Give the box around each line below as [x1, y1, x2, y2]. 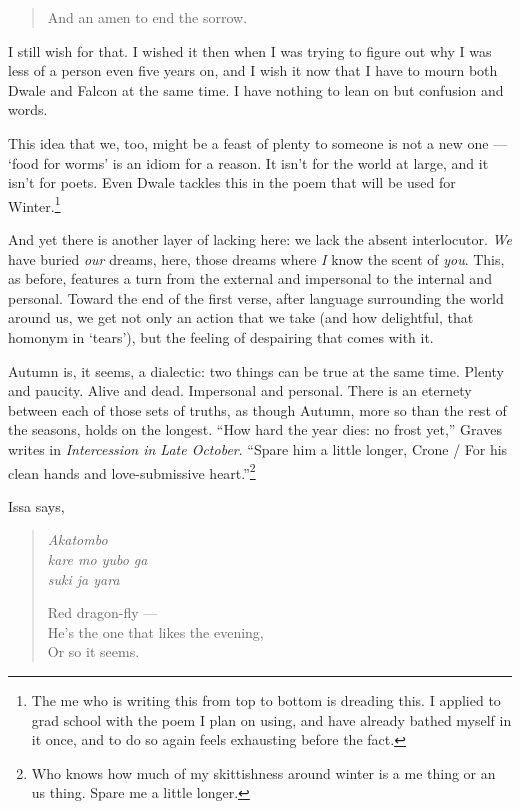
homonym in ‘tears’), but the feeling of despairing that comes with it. [8, 326, 434, 347]
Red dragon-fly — [47, 602, 158, 623]
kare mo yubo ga [47, 548, 148, 569]
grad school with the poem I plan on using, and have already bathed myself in [31, 709, 512, 730]
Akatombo [47, 529, 108, 550]
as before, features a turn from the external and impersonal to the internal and [8, 268, 492, 289]
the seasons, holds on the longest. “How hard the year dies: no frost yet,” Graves [8, 419, 502, 440]
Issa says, [8, 495, 65, 516]
